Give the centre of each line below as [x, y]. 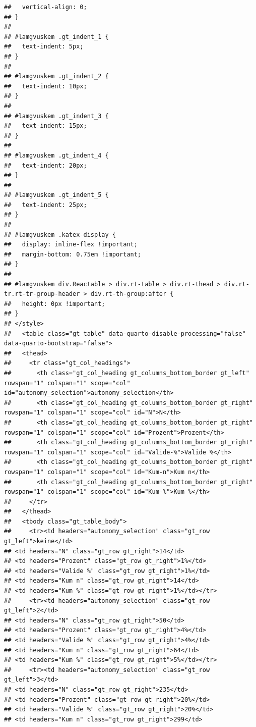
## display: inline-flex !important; [71, 245]
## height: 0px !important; [55, 304]
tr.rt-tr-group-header [42, 294]
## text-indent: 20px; [46, 165]
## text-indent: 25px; [46, 205]
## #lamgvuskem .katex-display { [60, 235]
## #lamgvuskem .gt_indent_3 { [56, 116]
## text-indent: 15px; [46, 126]
